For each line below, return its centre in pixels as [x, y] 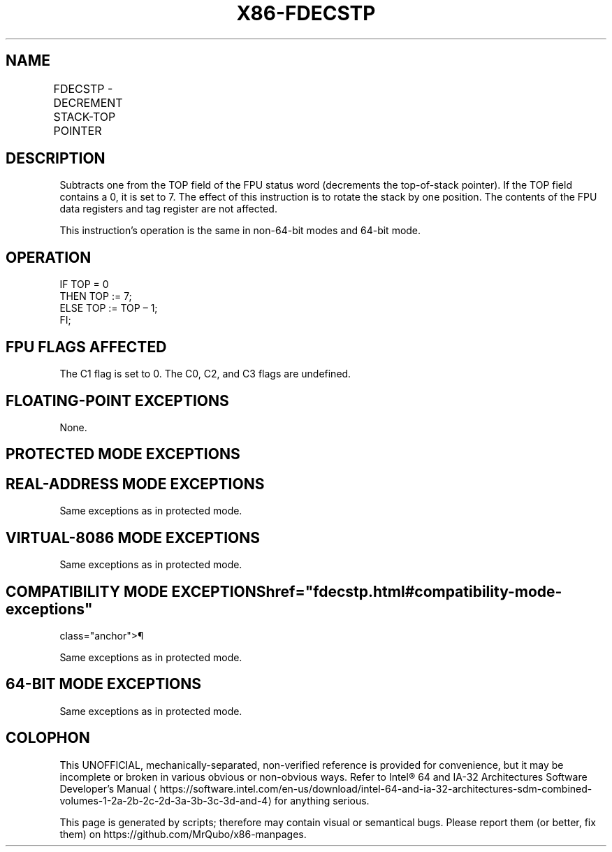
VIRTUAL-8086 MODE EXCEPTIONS [133, 537]
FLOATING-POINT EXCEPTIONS [117, 400]
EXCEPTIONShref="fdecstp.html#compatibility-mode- [367, 591]
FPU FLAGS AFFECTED [86, 347]
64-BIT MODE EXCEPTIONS [103, 684]
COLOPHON [48, 738]
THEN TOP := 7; [96, 296]
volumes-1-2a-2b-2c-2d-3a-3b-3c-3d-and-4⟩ [166, 800]
